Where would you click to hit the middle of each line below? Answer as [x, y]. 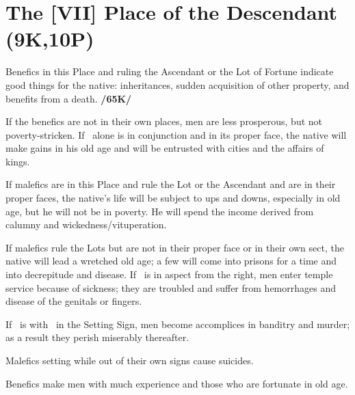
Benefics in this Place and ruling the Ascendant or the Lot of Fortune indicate [170, 71]
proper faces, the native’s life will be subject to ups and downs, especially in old [173, 198]
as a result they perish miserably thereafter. [97, 337]
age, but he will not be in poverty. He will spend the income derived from [160, 211]
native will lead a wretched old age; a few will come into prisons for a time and [171, 261]
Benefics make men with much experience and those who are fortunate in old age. [177, 383]
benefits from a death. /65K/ [69, 98]
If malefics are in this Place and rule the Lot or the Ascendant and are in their [171, 184]
